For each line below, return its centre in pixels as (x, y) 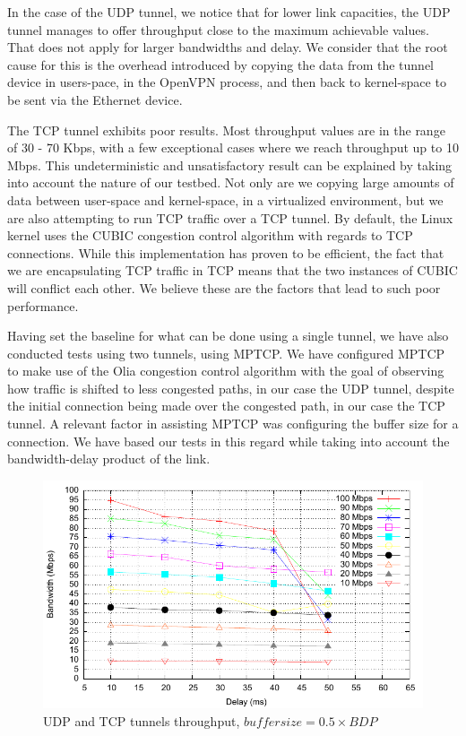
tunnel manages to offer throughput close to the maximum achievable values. (218, 29)
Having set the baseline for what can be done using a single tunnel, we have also (228, 336)
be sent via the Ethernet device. (95, 99)
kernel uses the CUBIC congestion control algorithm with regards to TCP (210, 235)
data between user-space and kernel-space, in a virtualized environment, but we (225, 199)
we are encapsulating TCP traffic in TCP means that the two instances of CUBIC (233, 270)
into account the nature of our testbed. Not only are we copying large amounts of (231, 182)
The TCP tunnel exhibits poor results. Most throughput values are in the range (226, 130)
